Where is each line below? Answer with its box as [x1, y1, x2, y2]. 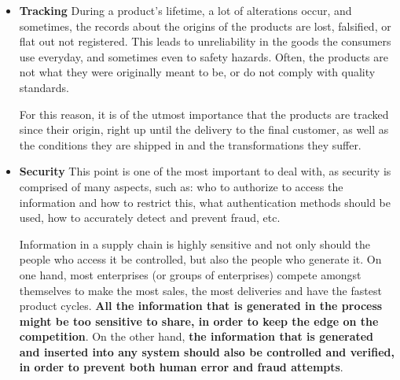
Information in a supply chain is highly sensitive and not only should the [19, 235, 370, 252]
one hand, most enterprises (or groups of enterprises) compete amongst [19, 266, 361, 282]
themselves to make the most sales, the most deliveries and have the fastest [19, 282, 382, 298]
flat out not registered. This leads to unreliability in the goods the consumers [19, 33, 391, 50]
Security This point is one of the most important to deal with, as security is [19, 163, 391, 179]
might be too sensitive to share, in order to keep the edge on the [19, 312, 379, 329]
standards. [19, 79, 70, 95]
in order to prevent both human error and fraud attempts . [19, 359, 343, 375]
